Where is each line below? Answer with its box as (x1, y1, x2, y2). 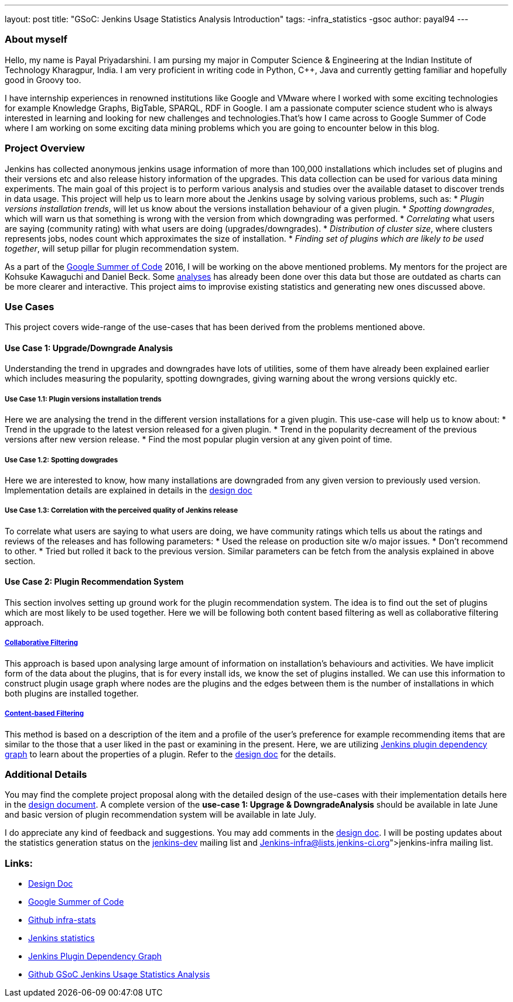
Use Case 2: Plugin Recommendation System (5, 577, 184, 587)
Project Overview (5, 142, 85, 155)
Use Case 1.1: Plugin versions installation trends (5, 394, 162, 403)
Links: (5, 857, 33, 869)
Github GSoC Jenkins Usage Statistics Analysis (28, 969, 210, 980)
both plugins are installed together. (5, 688, 139, 698)
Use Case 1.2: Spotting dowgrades (5, 455, 118, 464)
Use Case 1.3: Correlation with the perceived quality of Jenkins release (5, 506, 238, 515)
